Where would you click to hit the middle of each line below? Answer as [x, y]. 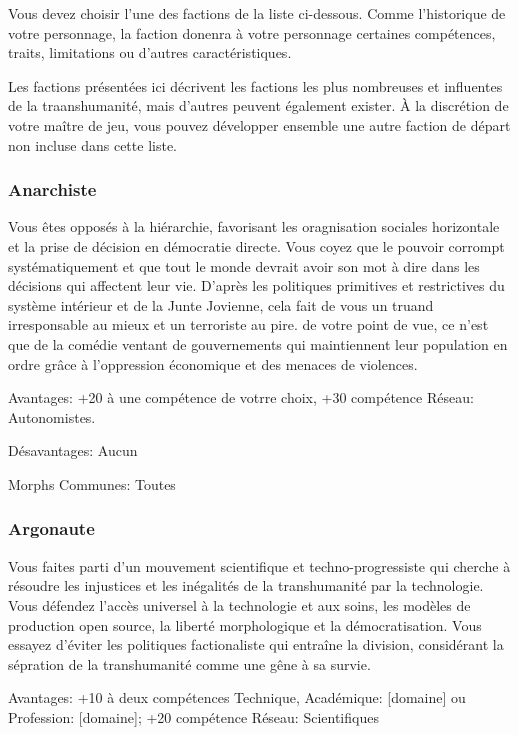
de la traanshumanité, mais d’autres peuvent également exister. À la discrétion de [258, 105]
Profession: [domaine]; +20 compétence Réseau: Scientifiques [193, 716]
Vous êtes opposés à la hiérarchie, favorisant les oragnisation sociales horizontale [254, 226]
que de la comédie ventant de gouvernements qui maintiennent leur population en [258, 343]
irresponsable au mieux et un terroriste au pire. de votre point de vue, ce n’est [248, 324]
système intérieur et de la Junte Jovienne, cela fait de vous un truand [221, 304]
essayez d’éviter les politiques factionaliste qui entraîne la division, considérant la [256, 644]
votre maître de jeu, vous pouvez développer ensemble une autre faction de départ [259, 124]
